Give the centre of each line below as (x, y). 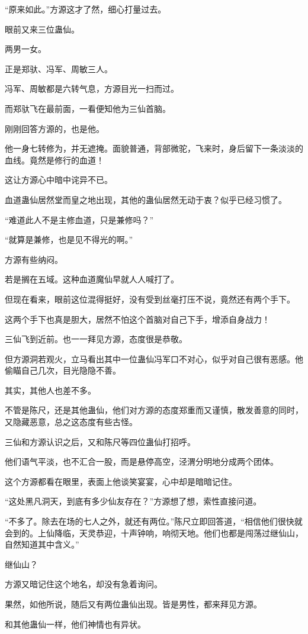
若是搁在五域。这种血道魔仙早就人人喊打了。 (92, 279)
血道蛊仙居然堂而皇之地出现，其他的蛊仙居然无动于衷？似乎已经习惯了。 (146, 199)
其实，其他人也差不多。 (50, 390)
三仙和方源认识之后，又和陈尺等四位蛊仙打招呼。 (100, 441)
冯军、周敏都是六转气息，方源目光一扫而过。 (92, 88)
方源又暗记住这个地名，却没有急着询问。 (84, 584)
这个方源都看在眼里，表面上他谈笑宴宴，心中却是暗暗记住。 (121, 481)
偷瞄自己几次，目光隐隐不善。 (63, 370)
